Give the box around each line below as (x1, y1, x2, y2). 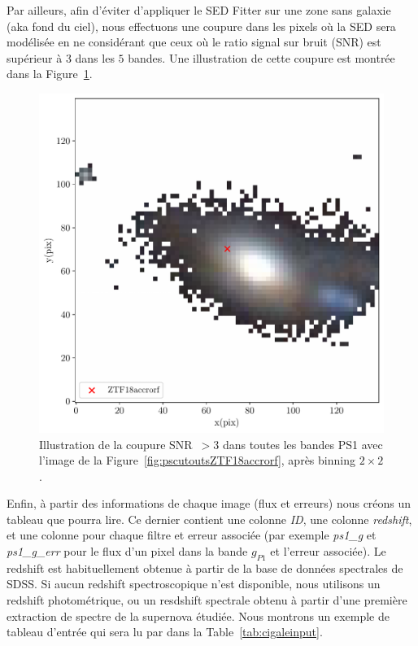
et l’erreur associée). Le (270, 543, 386, 560)
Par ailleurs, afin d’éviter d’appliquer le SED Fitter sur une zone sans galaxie (7, 2, 391, 18)
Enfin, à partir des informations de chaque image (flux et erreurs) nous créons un (7, 495, 411, 512)
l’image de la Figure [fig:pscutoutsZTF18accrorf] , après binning (39, 452, 355, 469)
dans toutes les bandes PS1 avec (222, 435, 383, 452)
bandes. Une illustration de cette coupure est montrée (128, 49, 395, 66)
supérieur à (7, 49, 63, 66)
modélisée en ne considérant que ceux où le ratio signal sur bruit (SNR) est (7, 33, 381, 50)
